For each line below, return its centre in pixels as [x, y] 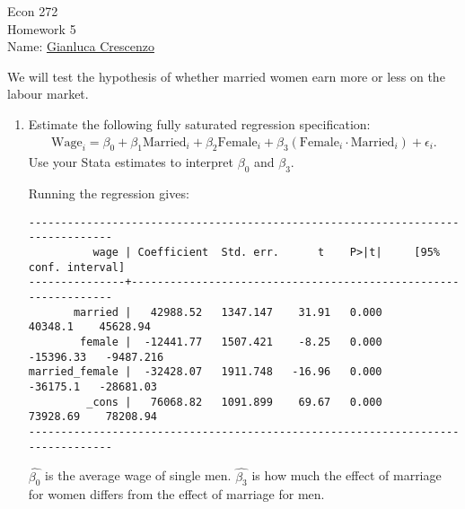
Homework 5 [42, 28]
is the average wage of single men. [138, 475]
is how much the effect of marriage [347, 475]
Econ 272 [33, 11]
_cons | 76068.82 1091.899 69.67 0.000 [234, 402]
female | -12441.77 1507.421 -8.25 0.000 [231, 342]
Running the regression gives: [109, 193]
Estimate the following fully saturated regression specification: [199, 123]
